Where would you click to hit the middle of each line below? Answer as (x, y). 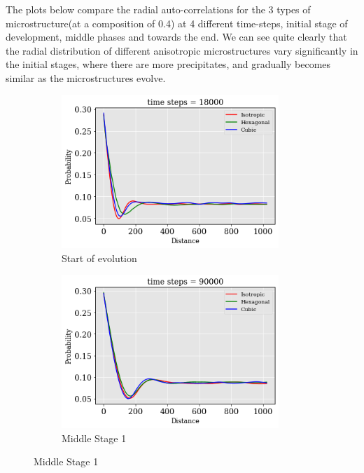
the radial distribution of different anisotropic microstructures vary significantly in (182, 50)
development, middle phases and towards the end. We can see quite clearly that (176, 37)
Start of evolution (99, 258)
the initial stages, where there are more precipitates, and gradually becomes (168, 64)
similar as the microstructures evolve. (86, 77)
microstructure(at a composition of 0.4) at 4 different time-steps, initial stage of (177, 23)
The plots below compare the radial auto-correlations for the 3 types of (158, 9)
